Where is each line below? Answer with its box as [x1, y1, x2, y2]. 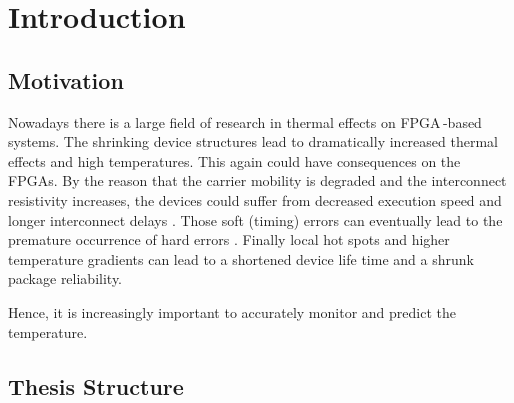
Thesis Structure [8, 370, 184, 401]
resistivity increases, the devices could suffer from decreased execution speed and [8, 189, 502, 210]
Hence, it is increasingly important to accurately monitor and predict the [8, 301, 456, 322]
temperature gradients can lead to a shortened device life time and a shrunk [8, 248, 474, 269]
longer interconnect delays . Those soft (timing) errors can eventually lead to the [8, 209, 503, 230]
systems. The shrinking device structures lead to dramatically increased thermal [8, 131, 498, 152]
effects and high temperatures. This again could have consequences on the [8, 150, 461, 171]
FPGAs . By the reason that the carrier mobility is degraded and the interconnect [8, 170, 507, 191]
